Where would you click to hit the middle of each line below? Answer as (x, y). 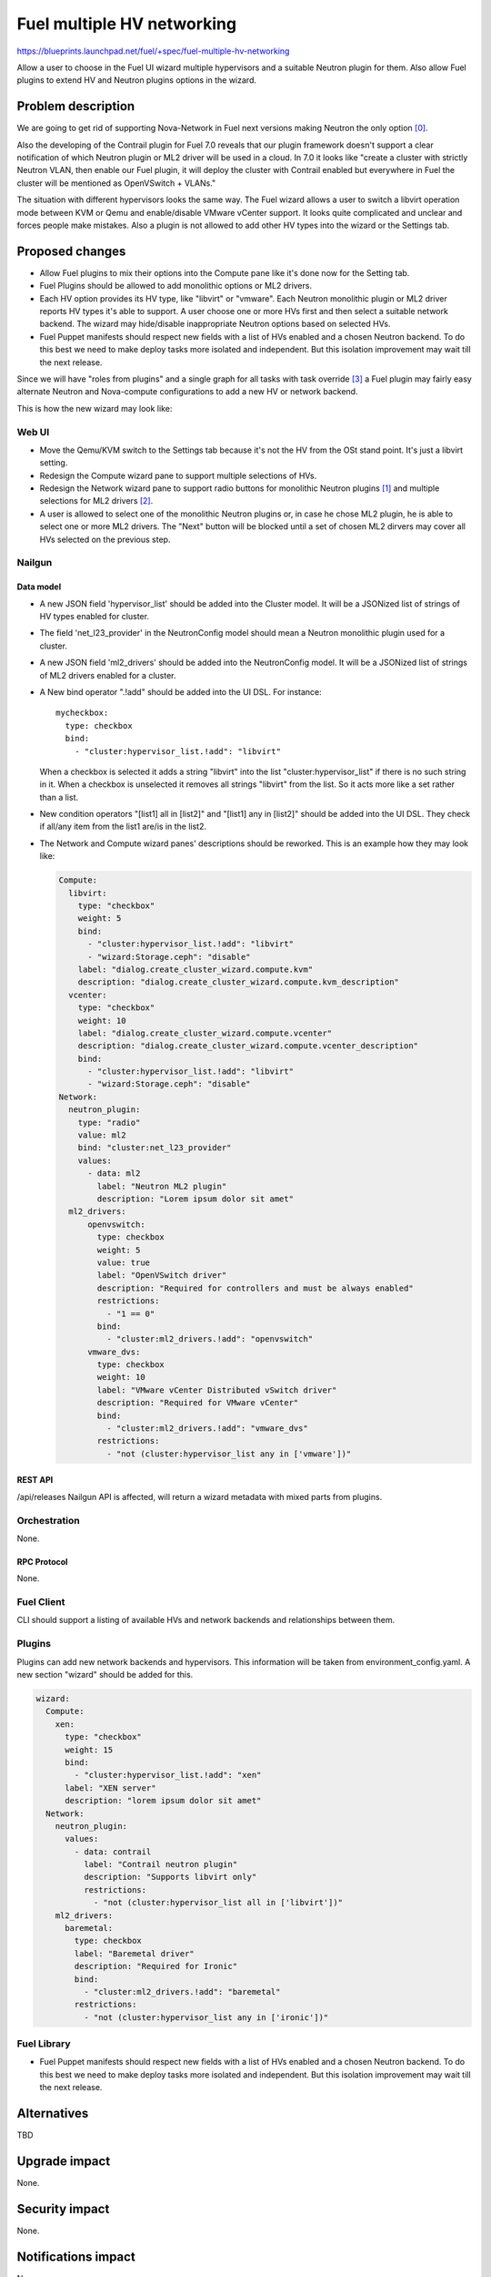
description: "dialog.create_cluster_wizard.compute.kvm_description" (239, 982)
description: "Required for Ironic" (156, 1966)
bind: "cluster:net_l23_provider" (155, 1148)
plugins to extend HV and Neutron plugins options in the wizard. (136, 80)
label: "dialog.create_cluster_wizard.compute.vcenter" (205, 1033)
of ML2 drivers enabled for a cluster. (108, 675)
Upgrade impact (64, 2161)
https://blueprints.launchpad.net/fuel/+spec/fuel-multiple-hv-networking (153, 51)
